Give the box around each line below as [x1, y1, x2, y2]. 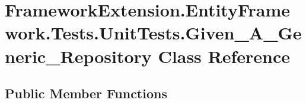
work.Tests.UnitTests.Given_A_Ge [5, 21, 302, 45]
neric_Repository [5, 44, 152, 68]
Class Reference [158, 44, 291, 68]
